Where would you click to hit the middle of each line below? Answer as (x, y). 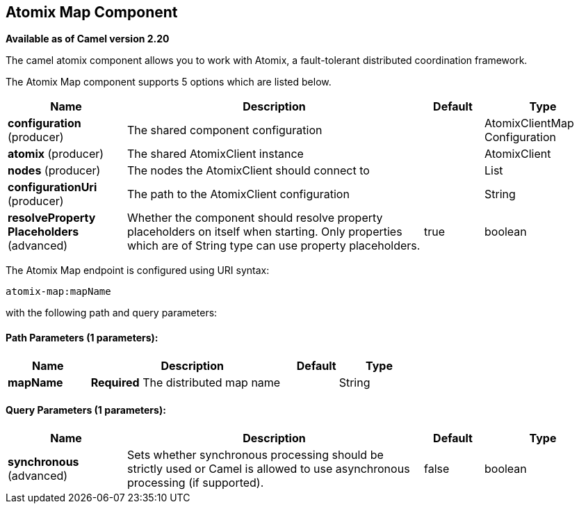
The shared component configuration (225, 130)
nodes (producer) (54, 171)
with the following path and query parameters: (112, 313)
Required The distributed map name (186, 382)
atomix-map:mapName (58, 292)
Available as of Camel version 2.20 (88, 39)
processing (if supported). (196, 482)
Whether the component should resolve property (255, 218)
